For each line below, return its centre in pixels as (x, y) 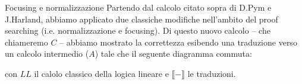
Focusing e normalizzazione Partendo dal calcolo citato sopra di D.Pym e (138, 7)
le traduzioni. (212, 73)
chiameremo (26, 42)
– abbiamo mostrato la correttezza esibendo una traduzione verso (178, 42)
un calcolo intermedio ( (47, 54)
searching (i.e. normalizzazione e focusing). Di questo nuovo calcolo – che (138, 30)
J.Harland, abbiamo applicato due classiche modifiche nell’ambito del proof (141, 19)
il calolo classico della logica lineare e (101, 73)
